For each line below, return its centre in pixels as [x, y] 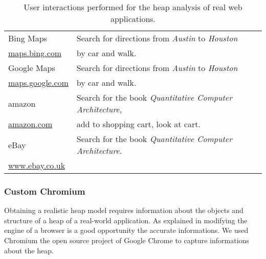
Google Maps [32, 68]
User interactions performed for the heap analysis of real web [133, 7]
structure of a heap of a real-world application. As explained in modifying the [126, 220]
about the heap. [29, 250]
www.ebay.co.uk [37, 165]
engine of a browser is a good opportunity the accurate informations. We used [126, 230]
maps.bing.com [35, 53]
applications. [133, 19]
